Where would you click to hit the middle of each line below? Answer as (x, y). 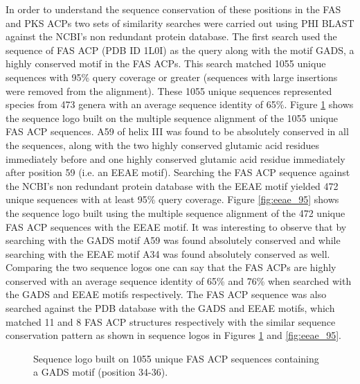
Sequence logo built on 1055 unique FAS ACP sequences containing (176, 358)
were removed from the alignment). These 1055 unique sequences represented (169, 90)
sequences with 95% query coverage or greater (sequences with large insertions (172, 77)
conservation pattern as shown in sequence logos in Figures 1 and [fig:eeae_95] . (173, 335)
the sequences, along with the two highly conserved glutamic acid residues (163, 145)
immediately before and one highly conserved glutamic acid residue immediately (175, 158)
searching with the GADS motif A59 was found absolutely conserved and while (173, 240)
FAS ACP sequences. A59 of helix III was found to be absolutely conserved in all (177, 131)
